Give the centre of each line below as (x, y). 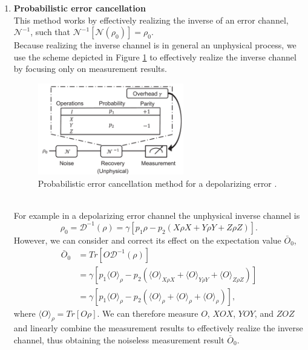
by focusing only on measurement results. (90, 69)
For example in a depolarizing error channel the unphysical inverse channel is (157, 215)
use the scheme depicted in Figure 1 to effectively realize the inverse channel (155, 57)
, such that (51, 32)
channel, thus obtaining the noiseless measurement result (119, 339)
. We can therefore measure (148, 313)
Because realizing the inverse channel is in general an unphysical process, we (155, 45)
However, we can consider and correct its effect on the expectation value (147, 240)
